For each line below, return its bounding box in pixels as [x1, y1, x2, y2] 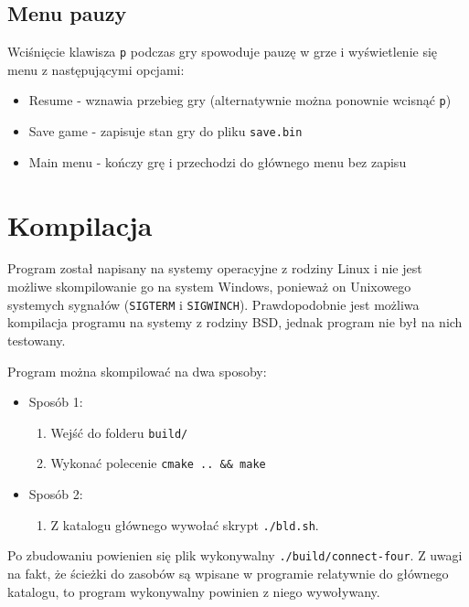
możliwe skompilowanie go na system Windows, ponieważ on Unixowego [7, 277, 411, 296]
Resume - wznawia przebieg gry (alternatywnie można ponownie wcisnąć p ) [28, 91, 452, 110]
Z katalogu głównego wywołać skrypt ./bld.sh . [50, 515, 319, 534]
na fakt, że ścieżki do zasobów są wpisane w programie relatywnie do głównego [7, 563, 449, 582]
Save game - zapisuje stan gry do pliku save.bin [28, 122, 303, 141]
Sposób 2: [28, 485, 83, 504]
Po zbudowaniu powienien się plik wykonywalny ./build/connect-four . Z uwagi [7, 546, 463, 565]
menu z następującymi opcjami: [7, 59, 185, 79]
